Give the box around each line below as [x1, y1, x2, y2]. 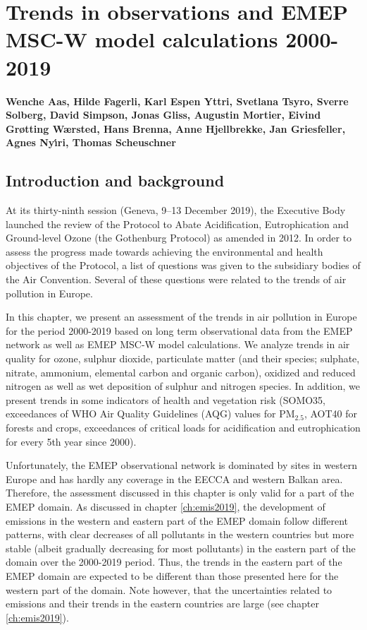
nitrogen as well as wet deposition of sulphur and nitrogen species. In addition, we [6, 379, 361, 393]
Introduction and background [6, 170, 225, 191]
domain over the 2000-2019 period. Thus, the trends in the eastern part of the [6, 554, 342, 569]
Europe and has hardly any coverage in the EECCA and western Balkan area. [6, 471, 343, 486]
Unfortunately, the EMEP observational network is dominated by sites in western [6, 458, 357, 472]
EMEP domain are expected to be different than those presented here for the [6, 568, 339, 583]
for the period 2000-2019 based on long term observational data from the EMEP [6, 323, 353, 338]
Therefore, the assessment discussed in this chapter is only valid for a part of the [6, 485, 354, 500]
